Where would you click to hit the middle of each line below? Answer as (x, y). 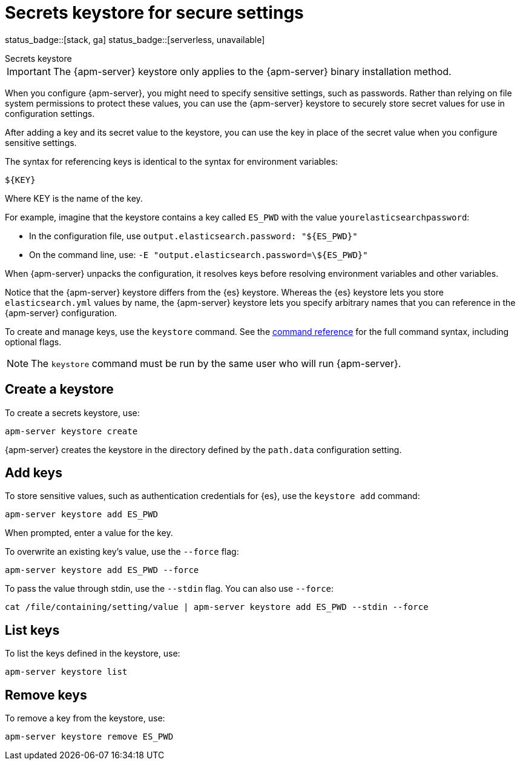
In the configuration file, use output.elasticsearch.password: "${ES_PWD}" (193, 236)
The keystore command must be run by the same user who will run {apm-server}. (216, 363)
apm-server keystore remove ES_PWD (89, 737)
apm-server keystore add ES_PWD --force (102, 570)
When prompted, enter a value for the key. (89, 533)
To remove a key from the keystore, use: (85, 718)
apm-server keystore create (71, 431)
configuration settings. (50, 113)
